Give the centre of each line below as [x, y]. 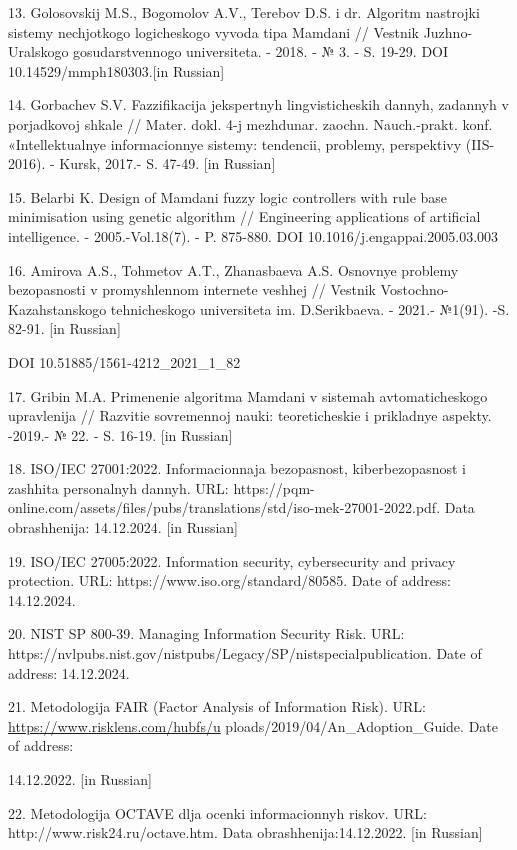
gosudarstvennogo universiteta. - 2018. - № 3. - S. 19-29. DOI [261, 51]
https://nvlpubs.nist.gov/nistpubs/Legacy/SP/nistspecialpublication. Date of [245, 653]
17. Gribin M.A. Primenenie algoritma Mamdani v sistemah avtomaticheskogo [248, 395]
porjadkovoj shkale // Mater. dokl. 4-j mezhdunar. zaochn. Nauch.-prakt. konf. [250, 123]
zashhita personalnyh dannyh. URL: [118, 487]
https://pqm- [274, 487]
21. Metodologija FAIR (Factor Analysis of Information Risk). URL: [217, 706]
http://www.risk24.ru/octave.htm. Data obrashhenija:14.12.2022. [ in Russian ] [245, 832]
